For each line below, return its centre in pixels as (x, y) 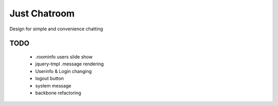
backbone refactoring (58, 93)
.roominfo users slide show (64, 57)
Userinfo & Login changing (64, 71)
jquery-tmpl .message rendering (69, 64)
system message (53, 85)
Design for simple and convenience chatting (56, 29)
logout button (50, 78)
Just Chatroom (42, 13)
